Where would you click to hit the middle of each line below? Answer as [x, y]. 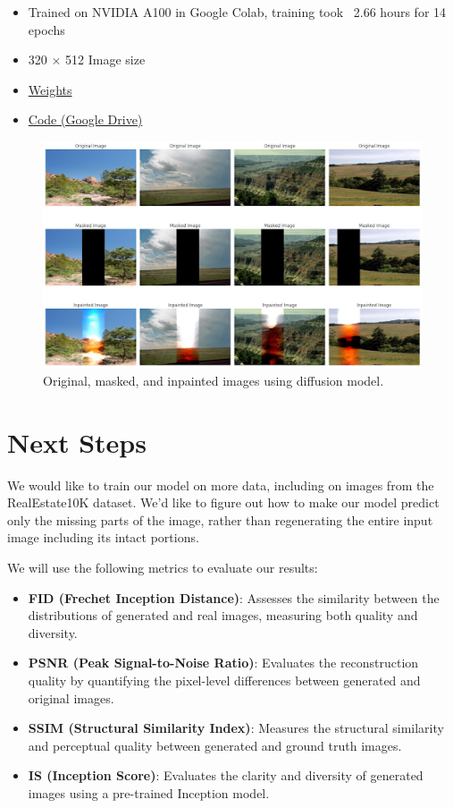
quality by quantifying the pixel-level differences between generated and [224, 680]
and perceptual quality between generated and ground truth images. [215, 745]
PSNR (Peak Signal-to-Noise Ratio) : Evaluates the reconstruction [223, 663]
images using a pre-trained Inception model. [149, 793]
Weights [50, 89]
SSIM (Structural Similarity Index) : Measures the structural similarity [236, 728]
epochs [46, 29]
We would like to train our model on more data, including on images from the [221, 485]
